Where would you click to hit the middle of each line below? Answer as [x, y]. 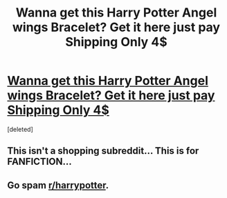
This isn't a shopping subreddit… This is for [103, 151]
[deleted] [20, 129]
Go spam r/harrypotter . [58, 185]
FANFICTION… [39, 162]
